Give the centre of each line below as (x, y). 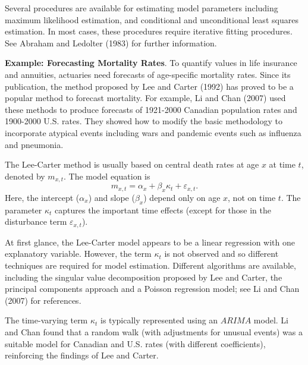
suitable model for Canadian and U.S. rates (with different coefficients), (135, 343)
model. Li (271, 320)
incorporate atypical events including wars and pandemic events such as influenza (153, 132)
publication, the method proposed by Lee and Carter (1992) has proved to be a (149, 86)
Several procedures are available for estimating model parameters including (142, 8)
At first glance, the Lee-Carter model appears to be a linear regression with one (150, 242)
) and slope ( (111, 197)
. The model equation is (107, 176)
